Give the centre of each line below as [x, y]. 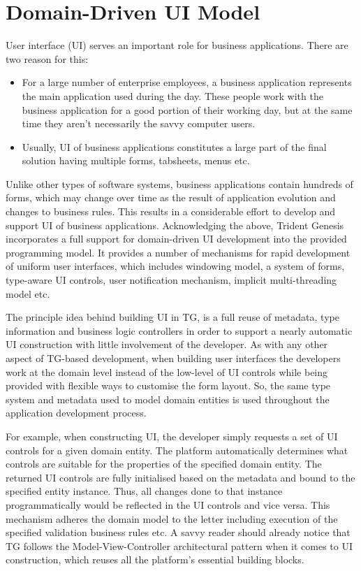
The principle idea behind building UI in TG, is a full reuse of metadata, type [172, 317]
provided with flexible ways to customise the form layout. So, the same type [168, 385]
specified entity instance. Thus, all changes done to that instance [144, 491]
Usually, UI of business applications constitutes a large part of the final [174, 146]
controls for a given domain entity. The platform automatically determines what [177, 450]
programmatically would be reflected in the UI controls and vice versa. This [168, 504]
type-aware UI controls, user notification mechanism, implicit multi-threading [171, 280]
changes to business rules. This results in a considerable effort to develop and [171, 211]
